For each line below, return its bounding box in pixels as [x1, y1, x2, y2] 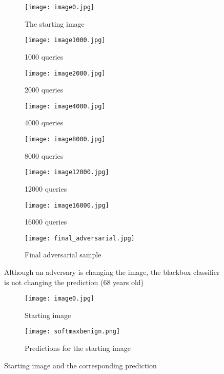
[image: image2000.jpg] [25, 69, 106, 77]
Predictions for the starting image [25, 343, 131, 353]
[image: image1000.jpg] [25, 36, 106, 44]
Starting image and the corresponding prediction [4, 360, 157, 370]
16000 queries [25, 216, 67, 227]
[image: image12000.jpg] [25, 169, 109, 176]
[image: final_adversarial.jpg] [25, 234, 135, 242]
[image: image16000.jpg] [25, 201, 109, 209]
